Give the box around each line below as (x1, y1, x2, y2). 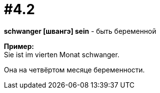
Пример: (4, 42, 34, 50)
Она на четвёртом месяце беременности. (4, 65, 145, 74)
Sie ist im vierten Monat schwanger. (4, 50, 120, 59)
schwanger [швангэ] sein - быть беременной (4, 26, 157, 35)
